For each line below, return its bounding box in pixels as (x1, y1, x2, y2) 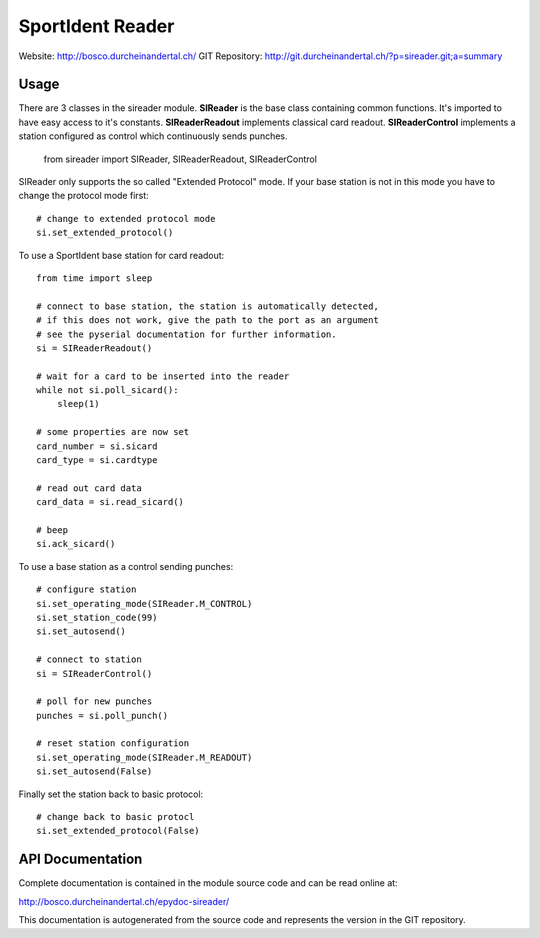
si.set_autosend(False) (36, 766, 153, 777)
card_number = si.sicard (36, 440, 158, 452)
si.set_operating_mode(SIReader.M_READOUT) (36, 751, 253, 763)
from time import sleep (36, 272, 153, 284)
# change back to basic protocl (36, 811, 195, 823)
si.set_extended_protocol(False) (36, 825, 200, 837)
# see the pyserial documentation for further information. (36, 328, 337, 340)
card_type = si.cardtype (36, 455, 158, 466)
